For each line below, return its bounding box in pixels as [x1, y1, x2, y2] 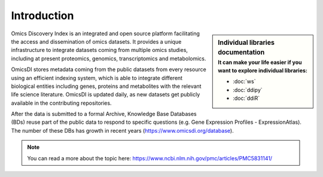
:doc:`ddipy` [233, 86, 263, 93]
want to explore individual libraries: [218, 67, 308, 74]
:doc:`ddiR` [233, 94, 260, 102]
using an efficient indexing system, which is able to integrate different [11, 74, 182, 81]
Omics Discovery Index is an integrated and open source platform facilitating [11, 30, 200, 37]
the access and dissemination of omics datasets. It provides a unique [11, 38, 182, 45]
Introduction [11, 9, 74, 22]
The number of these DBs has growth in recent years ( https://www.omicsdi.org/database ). [11, 127, 234, 134]
